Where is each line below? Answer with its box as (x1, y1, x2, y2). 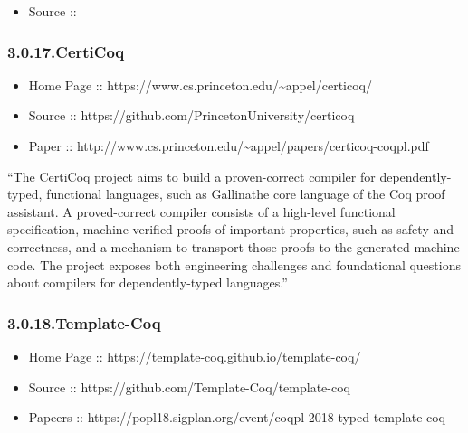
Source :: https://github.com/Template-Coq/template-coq (28, 377, 350, 396)
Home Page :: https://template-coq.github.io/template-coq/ (28, 346, 361, 365)
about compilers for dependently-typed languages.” (7, 273, 288, 292)
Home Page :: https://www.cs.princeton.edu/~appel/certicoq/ (28, 75, 373, 94)
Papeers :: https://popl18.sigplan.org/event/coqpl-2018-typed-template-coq (28, 408, 446, 427)
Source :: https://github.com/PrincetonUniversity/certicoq (28, 106, 355, 125)
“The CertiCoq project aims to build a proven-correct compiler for (7, 166, 376, 185)
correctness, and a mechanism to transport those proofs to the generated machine (7, 237, 460, 256)
